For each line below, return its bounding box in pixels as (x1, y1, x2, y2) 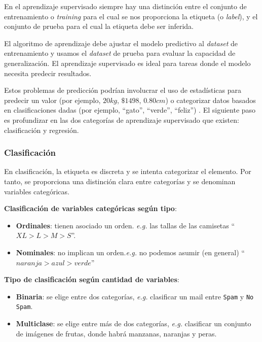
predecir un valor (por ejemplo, (4, 94, 101, 105)
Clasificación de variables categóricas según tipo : (4, 203, 177, 214)
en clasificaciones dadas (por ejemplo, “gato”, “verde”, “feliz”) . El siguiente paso (4, 105, 256, 115)
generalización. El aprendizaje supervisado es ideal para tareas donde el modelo (4, 57, 251, 68)
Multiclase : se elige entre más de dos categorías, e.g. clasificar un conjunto (16, 318, 251, 328)
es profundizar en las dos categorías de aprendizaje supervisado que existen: (4, 114, 239, 125)
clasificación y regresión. (4, 124, 79, 135)
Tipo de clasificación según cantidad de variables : (4, 274, 179, 285)
